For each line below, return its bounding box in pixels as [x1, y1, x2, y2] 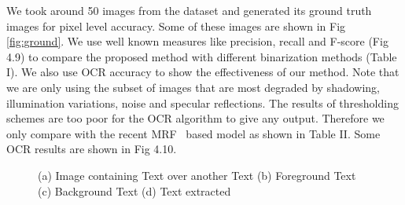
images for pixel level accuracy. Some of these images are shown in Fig [6, 17, 346, 34]
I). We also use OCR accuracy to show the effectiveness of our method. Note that [6, 64, 399, 80]
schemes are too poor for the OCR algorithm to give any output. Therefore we [6, 110, 385, 126]
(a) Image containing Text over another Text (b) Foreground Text [38, 167, 356, 183]
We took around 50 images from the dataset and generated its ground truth [6, 2, 372, 18]
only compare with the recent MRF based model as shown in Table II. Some [6, 125, 381, 141]
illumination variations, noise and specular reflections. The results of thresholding [6, 94, 399, 111]
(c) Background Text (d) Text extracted [38, 182, 231, 199]
